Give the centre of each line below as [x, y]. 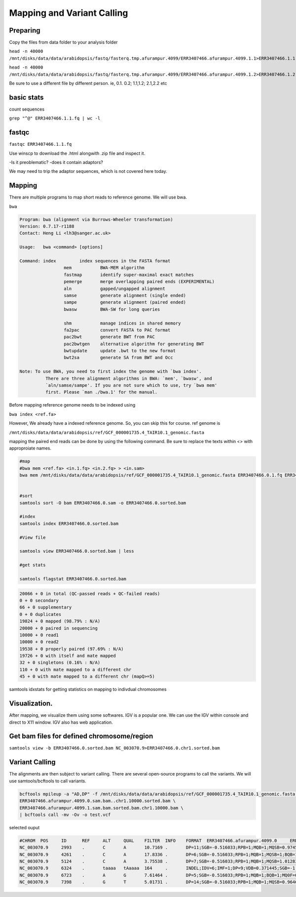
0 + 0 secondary [39, 600]
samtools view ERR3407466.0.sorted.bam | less [77, 551]
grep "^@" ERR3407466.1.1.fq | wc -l [55, 118]
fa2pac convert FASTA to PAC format [117, 330]
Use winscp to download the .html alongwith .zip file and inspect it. [77, 153]
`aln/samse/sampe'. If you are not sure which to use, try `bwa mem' [131, 386]
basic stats [26, 97]
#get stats [33, 565]
